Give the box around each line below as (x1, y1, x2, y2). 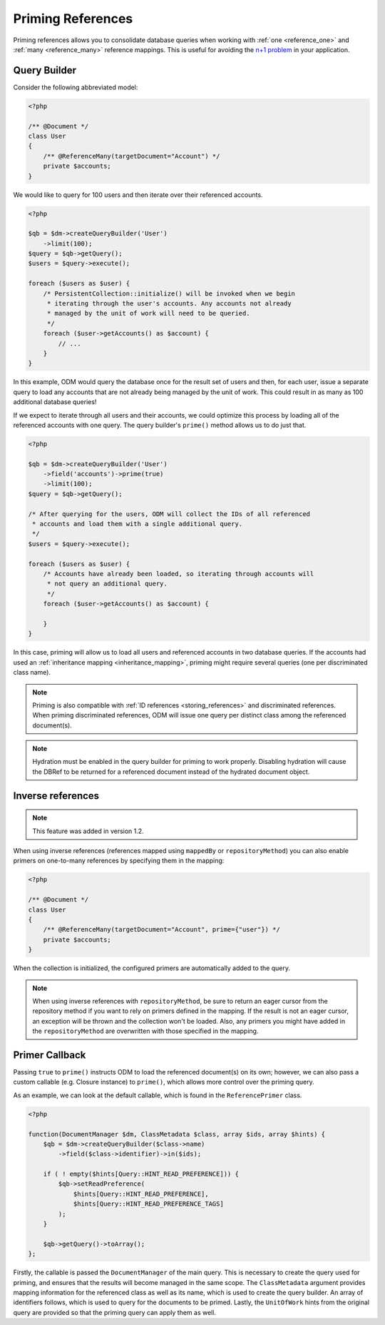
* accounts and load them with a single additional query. (32, 520, 243, 528)
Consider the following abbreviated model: (13, 83, 138, 91)
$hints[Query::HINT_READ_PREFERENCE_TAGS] (73, 1200, 224, 1208)
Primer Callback (13, 1049, 86, 1061)
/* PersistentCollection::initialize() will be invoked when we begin (43, 289, 296, 298)
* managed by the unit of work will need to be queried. (46, 309, 250, 318)
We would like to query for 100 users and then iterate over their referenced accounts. (13, 190, 263, 199)
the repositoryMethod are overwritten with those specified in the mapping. (32, 1027, 259, 1035)
